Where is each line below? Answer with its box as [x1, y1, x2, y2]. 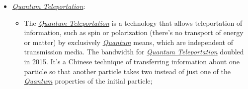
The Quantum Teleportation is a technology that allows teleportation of [24, 17, 243, 28]
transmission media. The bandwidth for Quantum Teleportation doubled [24, 46, 244, 57]
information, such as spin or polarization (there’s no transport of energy [24, 27, 244, 38]
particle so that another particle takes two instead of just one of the [24, 66, 231, 76]
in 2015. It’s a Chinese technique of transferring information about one [24, 56, 240, 66]
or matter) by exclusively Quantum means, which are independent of [24, 37, 233, 47]
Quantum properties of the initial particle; [24, 76, 153, 86]
